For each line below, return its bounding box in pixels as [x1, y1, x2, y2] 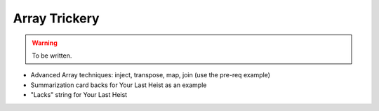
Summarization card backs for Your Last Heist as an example [30, 81, 207, 89]
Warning [32, 39, 58, 47]
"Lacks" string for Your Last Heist [30, 91, 128, 99]
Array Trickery [13, 11, 100, 26]
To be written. [32, 51, 72, 60]
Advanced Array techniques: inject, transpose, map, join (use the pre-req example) [30, 71, 270, 79]
